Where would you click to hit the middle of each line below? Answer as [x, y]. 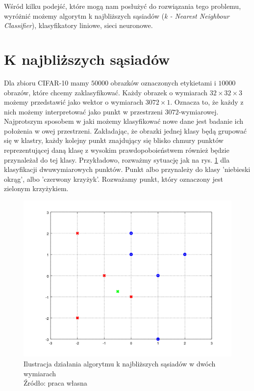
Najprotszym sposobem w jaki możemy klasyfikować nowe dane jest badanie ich [124, 121]
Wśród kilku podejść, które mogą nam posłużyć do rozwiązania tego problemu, [123, 6]
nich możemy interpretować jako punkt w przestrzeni [83, 111]
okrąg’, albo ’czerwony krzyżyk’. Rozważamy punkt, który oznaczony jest [114, 179]
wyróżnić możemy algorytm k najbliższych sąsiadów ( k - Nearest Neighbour [117, 15]
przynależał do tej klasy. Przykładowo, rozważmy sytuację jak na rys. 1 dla [117, 159]
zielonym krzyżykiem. [36, 188]
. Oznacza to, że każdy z [207, 102]
